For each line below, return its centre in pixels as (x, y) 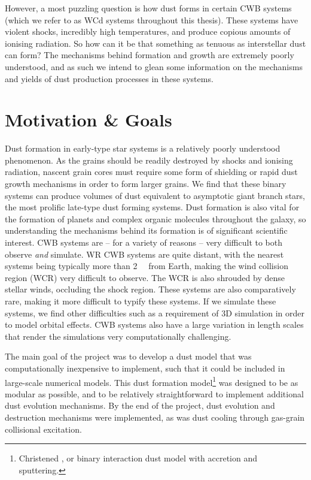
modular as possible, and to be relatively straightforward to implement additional (154, 393)
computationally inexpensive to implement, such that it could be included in (145, 368)
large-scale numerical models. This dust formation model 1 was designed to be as (152, 381)
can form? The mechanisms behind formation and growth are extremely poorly (150, 55)
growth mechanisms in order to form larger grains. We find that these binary (146, 184)
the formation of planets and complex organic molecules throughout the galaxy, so (155, 218)
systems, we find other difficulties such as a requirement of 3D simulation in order (155, 313)
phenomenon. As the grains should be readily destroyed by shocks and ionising (149, 160)
